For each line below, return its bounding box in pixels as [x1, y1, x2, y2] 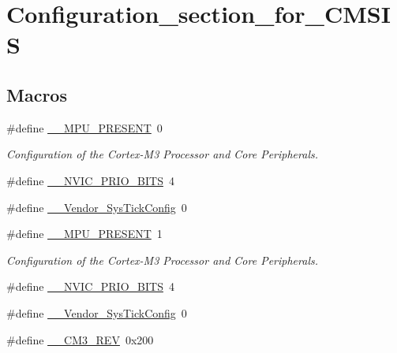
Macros [6, 82, 67, 106]
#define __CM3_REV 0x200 [6, 331, 154, 347]
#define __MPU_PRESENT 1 [6, 225, 163, 242]
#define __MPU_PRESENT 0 [6, 119, 163, 136]
